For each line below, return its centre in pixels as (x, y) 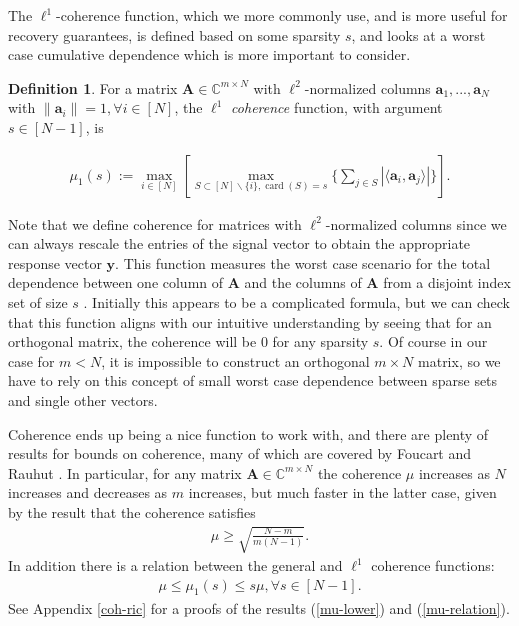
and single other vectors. (83, 399)
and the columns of (303, 282)
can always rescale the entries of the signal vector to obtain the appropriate (239, 243)
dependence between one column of (116, 282)
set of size (38, 301)
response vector (55, 262)
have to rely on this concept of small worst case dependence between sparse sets (253, 380)
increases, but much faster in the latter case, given (342, 492)
